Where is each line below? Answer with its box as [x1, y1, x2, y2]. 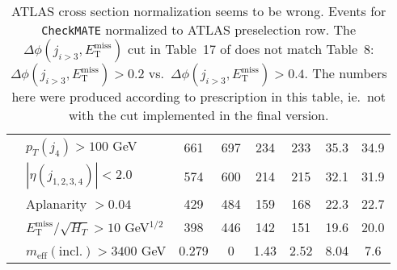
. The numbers [304, 64, 387, 82]
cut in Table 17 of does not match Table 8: [127, 39, 374, 58]
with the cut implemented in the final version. [68, 106, 329, 124]
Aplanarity [26, 194, 87, 213]
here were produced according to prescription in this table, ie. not [11, 87, 386, 106]
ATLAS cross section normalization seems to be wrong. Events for [11, 2, 386, 20]
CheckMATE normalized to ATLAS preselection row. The [41, 20, 357, 39]
